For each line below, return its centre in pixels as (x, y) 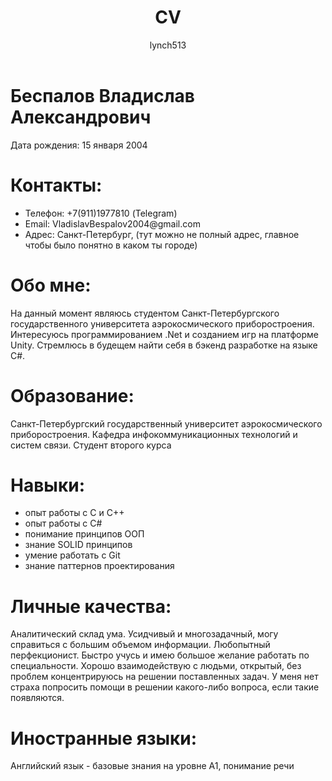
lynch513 (168, 45)
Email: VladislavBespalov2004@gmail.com (112, 223)
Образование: (72, 395)
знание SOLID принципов (78, 545)
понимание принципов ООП (84, 534)
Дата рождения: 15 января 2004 (79, 145)
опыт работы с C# (63, 523)
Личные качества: (91, 606)
